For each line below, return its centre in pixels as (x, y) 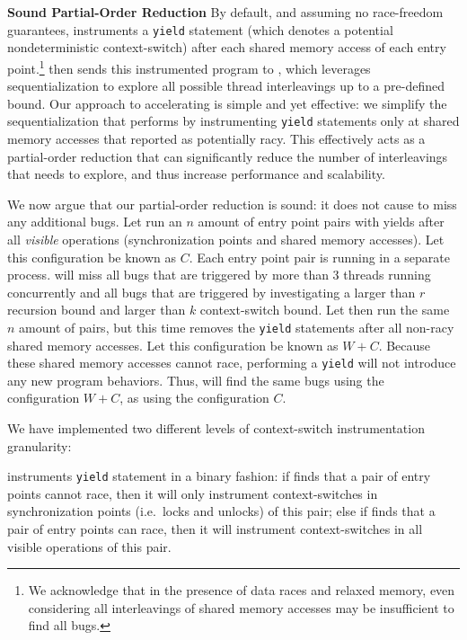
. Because (405, 345)
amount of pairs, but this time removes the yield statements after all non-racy (237, 327)
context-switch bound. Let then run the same (325, 310)
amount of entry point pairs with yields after (321, 222)
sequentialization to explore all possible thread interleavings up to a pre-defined (226, 86)
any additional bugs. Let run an (95, 222)
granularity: (40, 445)
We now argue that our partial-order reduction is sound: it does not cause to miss (232, 204)
